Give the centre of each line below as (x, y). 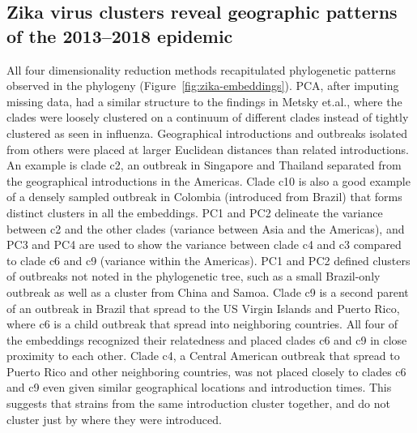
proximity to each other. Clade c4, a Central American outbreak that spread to (203, 356)
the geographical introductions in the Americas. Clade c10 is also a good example (208, 180)
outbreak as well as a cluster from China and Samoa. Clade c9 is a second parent (208, 292)
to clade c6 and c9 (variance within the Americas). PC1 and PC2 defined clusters (208, 260)
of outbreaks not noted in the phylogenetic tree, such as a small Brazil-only (194, 276)
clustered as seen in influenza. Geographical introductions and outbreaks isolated (207, 133)
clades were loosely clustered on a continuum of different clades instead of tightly (208, 117)
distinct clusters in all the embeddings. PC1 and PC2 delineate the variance (195, 212)
